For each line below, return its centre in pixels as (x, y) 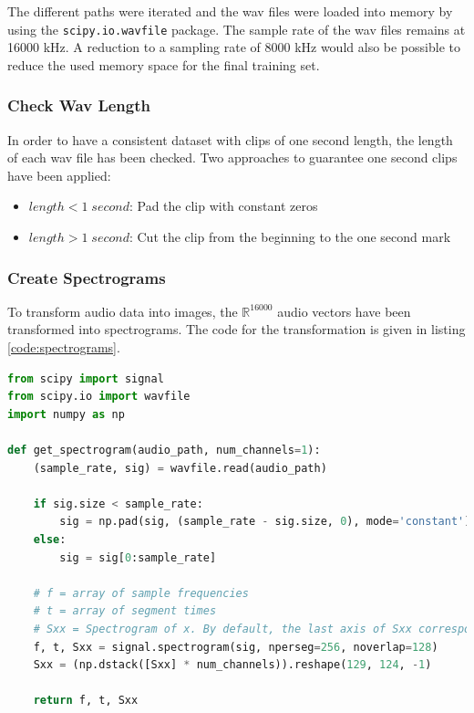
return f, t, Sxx (86, 701)
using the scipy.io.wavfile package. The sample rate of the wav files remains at (237, 29)
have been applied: (59, 175)
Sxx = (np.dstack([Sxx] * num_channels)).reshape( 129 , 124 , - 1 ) (232, 665)
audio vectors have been (344, 311)
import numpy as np (66, 414)
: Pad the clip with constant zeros (223, 206)
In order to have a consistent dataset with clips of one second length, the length (230, 139)
